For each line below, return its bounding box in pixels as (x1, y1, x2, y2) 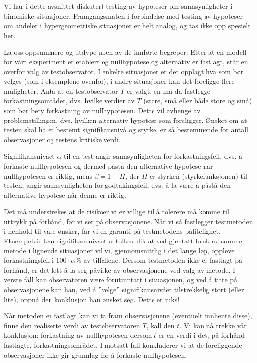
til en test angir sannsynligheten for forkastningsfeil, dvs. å (64, 151, 243, 161)
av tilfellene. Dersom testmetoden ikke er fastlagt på (83, 255, 243, 265)
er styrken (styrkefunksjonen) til (150, 170, 247, 181)
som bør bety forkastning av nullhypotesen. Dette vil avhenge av (4, 105, 201, 115)
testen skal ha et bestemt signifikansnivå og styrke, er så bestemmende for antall (4, 124, 249, 135)
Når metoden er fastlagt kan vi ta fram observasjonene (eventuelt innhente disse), (4, 310, 252, 321)
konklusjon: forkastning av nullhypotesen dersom (4, 330, 152, 340)
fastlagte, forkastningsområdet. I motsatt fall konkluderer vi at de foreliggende (4, 340, 242, 350)
